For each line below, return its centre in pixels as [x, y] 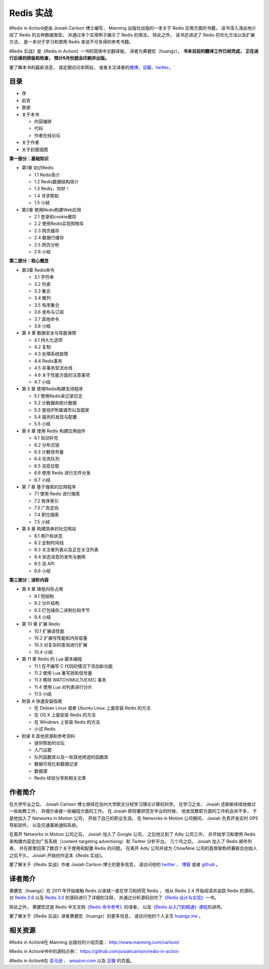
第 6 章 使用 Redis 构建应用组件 [54, 431]
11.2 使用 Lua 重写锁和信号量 [63, 673]
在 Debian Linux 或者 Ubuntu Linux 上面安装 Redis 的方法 [92, 708]
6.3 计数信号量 [49, 452]
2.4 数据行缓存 [49, 238]
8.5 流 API [44, 564]
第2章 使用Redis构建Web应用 [52, 209]
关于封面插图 [35, 149]
